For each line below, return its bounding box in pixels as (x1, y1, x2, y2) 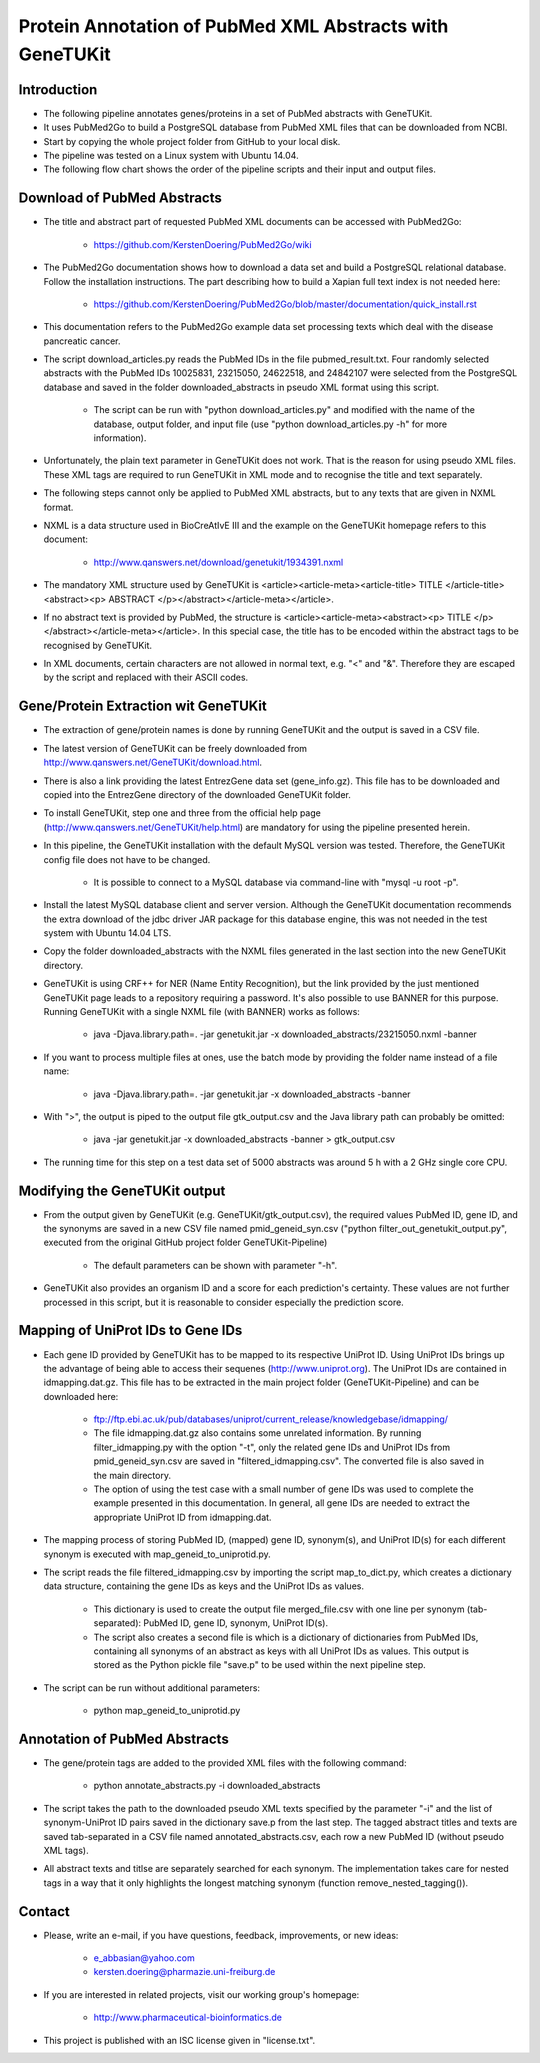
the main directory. (93, 1469, 172, 1481)
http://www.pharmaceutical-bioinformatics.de (93, 2011, 282, 2024)
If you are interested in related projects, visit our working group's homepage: (43, 1988, 360, 2000)
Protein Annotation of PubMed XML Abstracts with (18, 15, 449, 37)
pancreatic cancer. (43, 335, 121, 347)
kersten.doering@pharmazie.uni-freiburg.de (93, 1966, 276, 1978)
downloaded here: (43, 1390, 119, 1402)
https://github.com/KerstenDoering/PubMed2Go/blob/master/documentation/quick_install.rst (93, 298, 477, 310)
